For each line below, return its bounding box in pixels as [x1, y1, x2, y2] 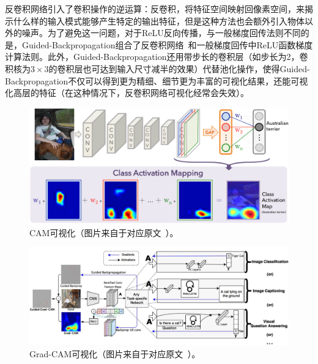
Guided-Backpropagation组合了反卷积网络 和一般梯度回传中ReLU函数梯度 [21, 38, 313, 51]
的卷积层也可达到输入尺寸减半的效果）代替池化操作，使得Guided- [48, 62, 310, 75]
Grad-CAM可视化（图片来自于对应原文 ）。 [29, 347, 201, 360]
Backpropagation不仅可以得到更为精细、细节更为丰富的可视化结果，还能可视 [5, 74, 308, 87]
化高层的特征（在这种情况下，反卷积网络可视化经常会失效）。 [5, 86, 249, 99]
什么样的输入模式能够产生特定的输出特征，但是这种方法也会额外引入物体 [13, 14, 305, 27]
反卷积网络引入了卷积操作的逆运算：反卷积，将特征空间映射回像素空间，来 [5, 2, 305, 15]
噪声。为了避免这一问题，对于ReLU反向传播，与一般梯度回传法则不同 [21, 26, 301, 39]
